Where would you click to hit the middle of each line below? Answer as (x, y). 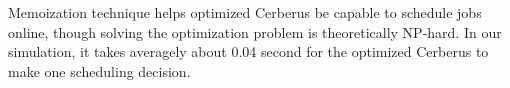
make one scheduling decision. (99, 70)
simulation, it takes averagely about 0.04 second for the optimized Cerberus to (248, 51)
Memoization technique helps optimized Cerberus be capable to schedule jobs (245, 12)
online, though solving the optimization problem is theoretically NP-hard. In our (255, 31)
